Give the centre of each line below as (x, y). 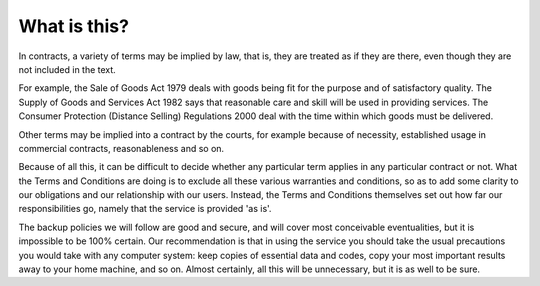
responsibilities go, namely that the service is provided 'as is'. (145, 209)
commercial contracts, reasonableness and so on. (121, 148)
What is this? (74, 26)
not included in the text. (67, 69)
